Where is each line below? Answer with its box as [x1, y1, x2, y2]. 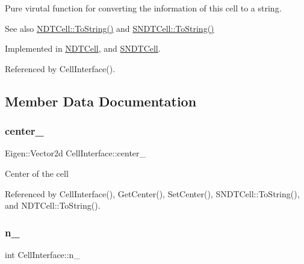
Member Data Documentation [5, 91, 197, 110]
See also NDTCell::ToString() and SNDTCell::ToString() [5, 22, 214, 34]
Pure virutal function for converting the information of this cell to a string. [5, 2, 282, 14]
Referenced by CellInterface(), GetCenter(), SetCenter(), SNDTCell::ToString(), [5, 187, 300, 200]
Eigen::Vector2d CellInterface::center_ [5, 147, 146, 159]
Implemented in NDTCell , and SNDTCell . [5, 42, 161, 55]
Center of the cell [5, 167, 69, 179]
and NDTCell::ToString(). [5, 199, 101, 212]
